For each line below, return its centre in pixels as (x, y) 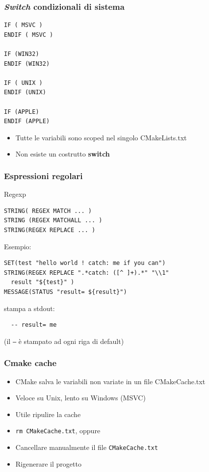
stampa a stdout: (29, 308)
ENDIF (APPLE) (27, 121)
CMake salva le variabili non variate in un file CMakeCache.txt (110, 381)
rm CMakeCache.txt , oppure (58, 431)
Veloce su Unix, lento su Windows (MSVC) (80, 398)
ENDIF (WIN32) (27, 64)
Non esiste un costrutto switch (63, 154)
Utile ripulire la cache (48, 414)
